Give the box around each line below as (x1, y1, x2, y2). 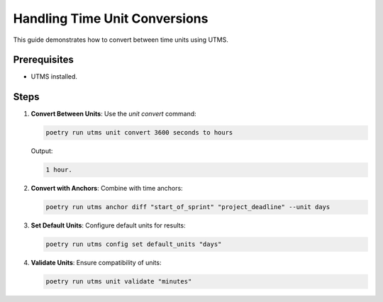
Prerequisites (13, 54, 74, 66)
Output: (30, 147, 53, 155)
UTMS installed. (30, 72, 78, 81)
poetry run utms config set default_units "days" (45, 240, 222, 248)
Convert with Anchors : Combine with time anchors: (30, 184, 184, 193)
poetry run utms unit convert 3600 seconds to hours (45, 128, 233, 137)
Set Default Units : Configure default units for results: (30, 221, 186, 230)
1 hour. (45, 166, 72, 174)
